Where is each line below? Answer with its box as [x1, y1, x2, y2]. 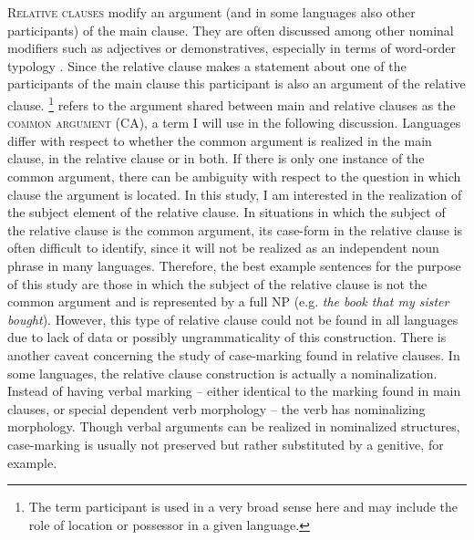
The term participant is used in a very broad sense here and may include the [28, 497, 459, 516]
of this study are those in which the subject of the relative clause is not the [7, 274, 428, 293]
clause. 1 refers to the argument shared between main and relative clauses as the [7, 92, 456, 114]
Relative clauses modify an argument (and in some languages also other [7, 3, 416, 21]
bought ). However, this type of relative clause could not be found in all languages [7, 309, 459, 328]
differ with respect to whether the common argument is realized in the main [7, 130, 432, 150]
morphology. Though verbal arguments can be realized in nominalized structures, [7, 417, 460, 436]
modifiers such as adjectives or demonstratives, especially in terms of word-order [7, 38, 457, 57]
